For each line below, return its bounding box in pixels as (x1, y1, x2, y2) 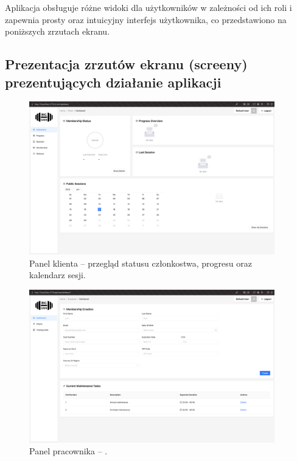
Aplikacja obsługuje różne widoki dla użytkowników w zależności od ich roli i (5, 1, 292, 13)
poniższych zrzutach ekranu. (5, 25, 110, 38)
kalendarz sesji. (29, 268, 86, 281)
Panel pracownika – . (29, 445, 108, 457)
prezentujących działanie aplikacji (5, 72, 222, 91)
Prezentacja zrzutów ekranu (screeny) (5, 55, 248, 73)
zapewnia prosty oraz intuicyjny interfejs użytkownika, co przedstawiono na (5, 13, 287, 26)
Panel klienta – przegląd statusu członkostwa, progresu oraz (29, 256, 252, 269)
